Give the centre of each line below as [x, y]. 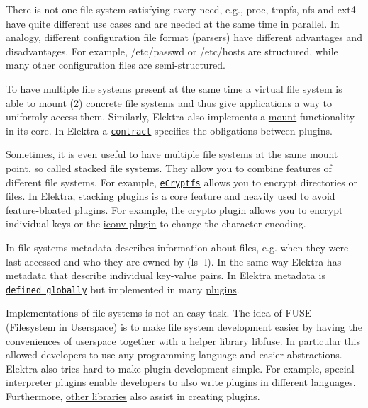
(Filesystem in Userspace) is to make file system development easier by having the [184, 327]
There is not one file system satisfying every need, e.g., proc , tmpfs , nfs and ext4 [181, 9]
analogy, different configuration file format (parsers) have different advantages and [184, 37]
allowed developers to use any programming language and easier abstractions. [174, 355]
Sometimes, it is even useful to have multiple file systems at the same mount [172, 154]
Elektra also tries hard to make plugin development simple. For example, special [180, 368]
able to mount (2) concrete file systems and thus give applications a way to [169, 102]
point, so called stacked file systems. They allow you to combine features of [169, 168]
